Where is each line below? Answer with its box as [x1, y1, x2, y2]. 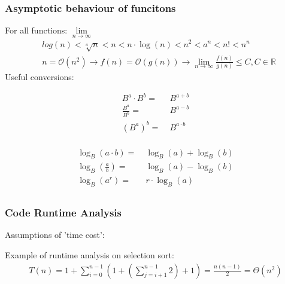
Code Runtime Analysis [5, 205, 122, 220]
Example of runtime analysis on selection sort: [5, 248, 174, 261]
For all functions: [5, 24, 68, 36]
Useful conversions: [5, 70, 74, 83]
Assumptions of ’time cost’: [5, 228, 105, 241]
